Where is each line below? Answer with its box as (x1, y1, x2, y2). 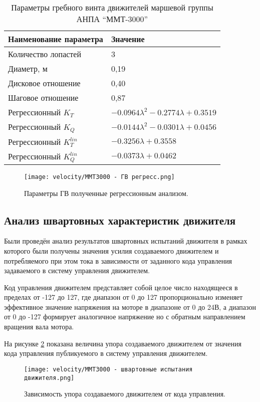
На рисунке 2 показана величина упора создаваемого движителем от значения (4, 338, 241, 348)
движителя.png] (24, 374, 75, 381)
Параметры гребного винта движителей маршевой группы (11, 2, 213, 13)
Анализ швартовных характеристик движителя (4, 212, 236, 228)
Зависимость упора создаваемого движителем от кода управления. (24, 388, 225, 399)
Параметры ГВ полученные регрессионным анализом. (24, 187, 188, 198)
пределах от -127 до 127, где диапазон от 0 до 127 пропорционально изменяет (4, 292, 243, 302)
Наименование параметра (8, 33, 103, 45)
